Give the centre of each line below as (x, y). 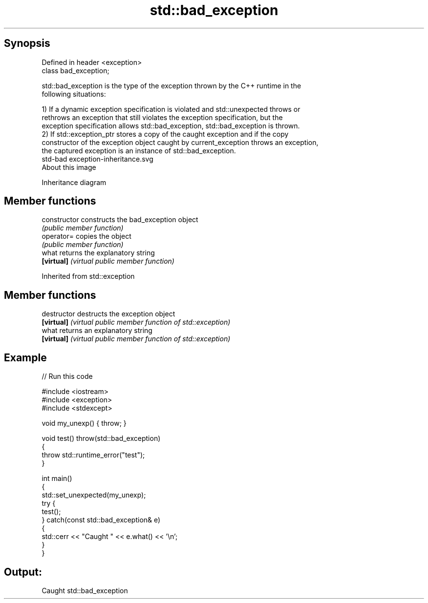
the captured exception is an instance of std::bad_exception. (139, 150)
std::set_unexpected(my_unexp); (94, 495)
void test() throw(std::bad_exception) (101, 438)
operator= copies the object (86, 236)
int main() (57, 478)
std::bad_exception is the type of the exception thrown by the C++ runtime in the (171, 85)
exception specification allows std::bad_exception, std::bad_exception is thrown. (171, 125)
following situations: (74, 94)
